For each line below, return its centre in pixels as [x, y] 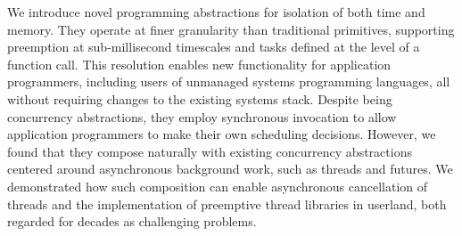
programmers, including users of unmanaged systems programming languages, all [229, 81]
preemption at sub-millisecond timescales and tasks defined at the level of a [214, 47]
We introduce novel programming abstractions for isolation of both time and [216, 12]
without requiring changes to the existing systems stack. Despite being [200, 98]
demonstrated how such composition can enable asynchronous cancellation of [218, 186]
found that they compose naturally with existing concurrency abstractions [210, 151]
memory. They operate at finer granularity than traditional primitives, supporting [231, 29]
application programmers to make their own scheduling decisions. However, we [222, 134]
